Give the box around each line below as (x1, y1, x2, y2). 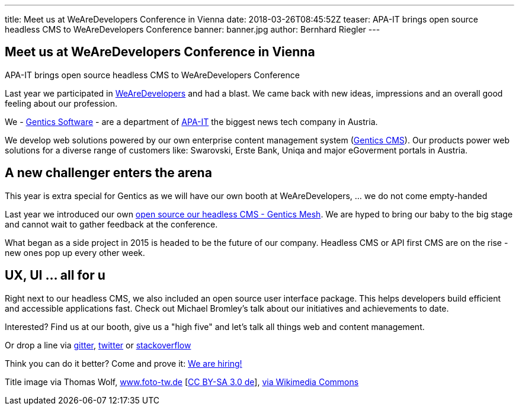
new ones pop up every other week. (5, 247, 145, 258)
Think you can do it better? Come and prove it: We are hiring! (5, 358, 242, 369)
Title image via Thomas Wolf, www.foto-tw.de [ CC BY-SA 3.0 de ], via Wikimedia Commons (5, 376, 359, 387)
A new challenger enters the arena (5, 165, 212, 181)
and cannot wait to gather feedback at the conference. (5, 219, 218, 229)
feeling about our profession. (5, 98, 117, 108)
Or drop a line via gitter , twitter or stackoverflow (5, 339, 191, 350)
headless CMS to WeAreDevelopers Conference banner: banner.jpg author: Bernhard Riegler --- (5, 24, 380, 34)
